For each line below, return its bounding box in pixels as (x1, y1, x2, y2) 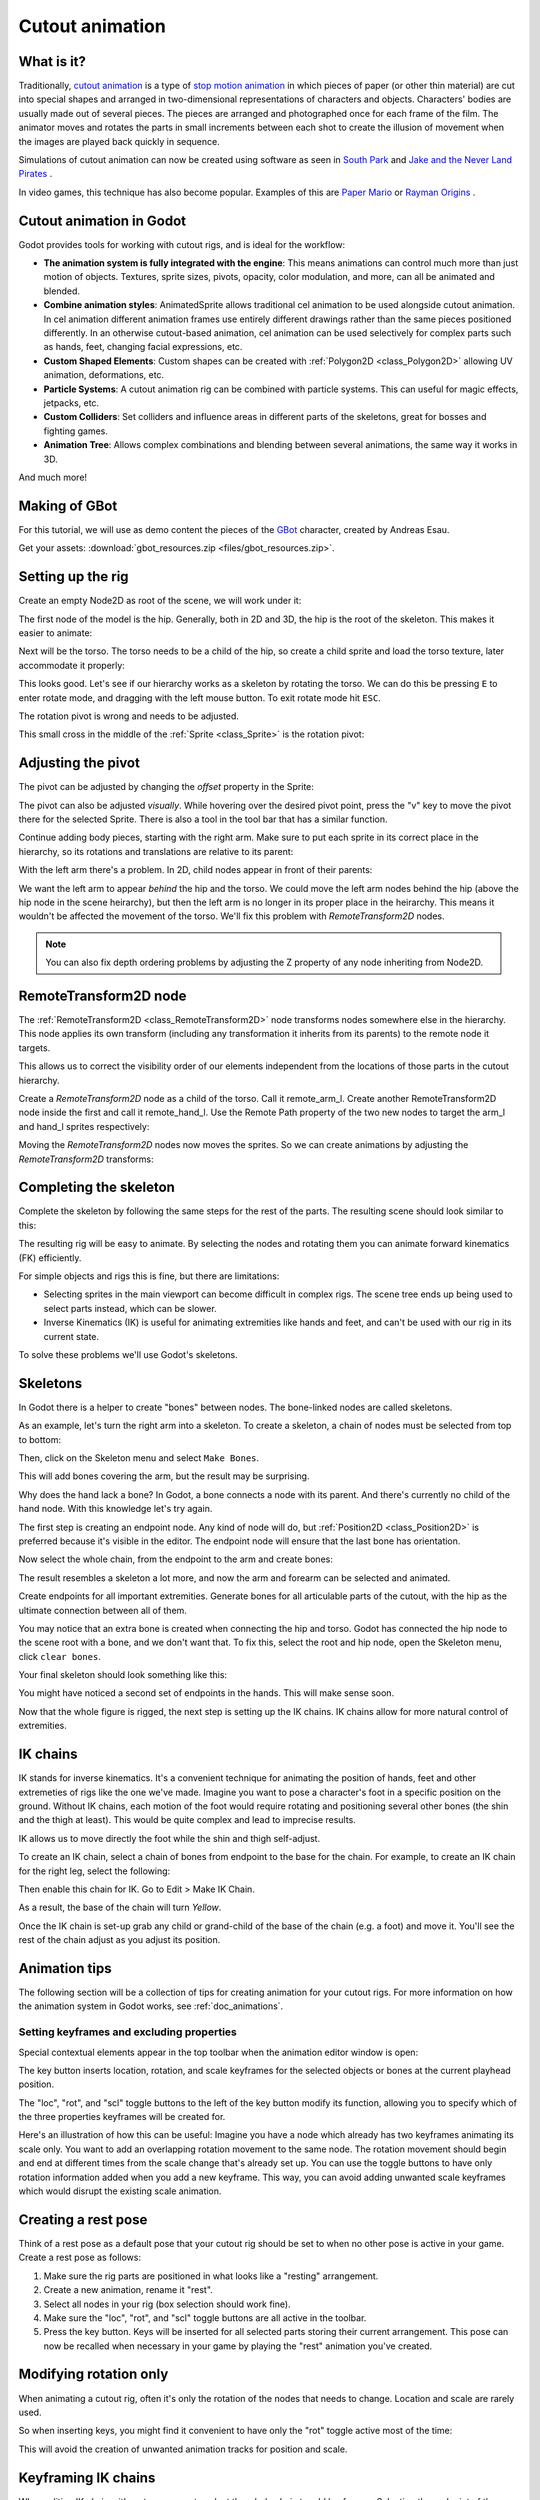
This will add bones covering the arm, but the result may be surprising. (18, 1470, 310, 1482)
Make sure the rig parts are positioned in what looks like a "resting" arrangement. (43, 2270, 379, 2282)
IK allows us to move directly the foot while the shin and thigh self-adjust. (18, 1832, 320, 1844)
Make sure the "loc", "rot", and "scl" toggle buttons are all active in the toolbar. (43, 2311, 367, 2324)
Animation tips (18, 1960, 112, 1977)
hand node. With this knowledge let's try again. (18, 1503, 213, 1515)
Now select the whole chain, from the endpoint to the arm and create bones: (18, 1553, 334, 1565)
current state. (43, 1330, 100, 1342)
